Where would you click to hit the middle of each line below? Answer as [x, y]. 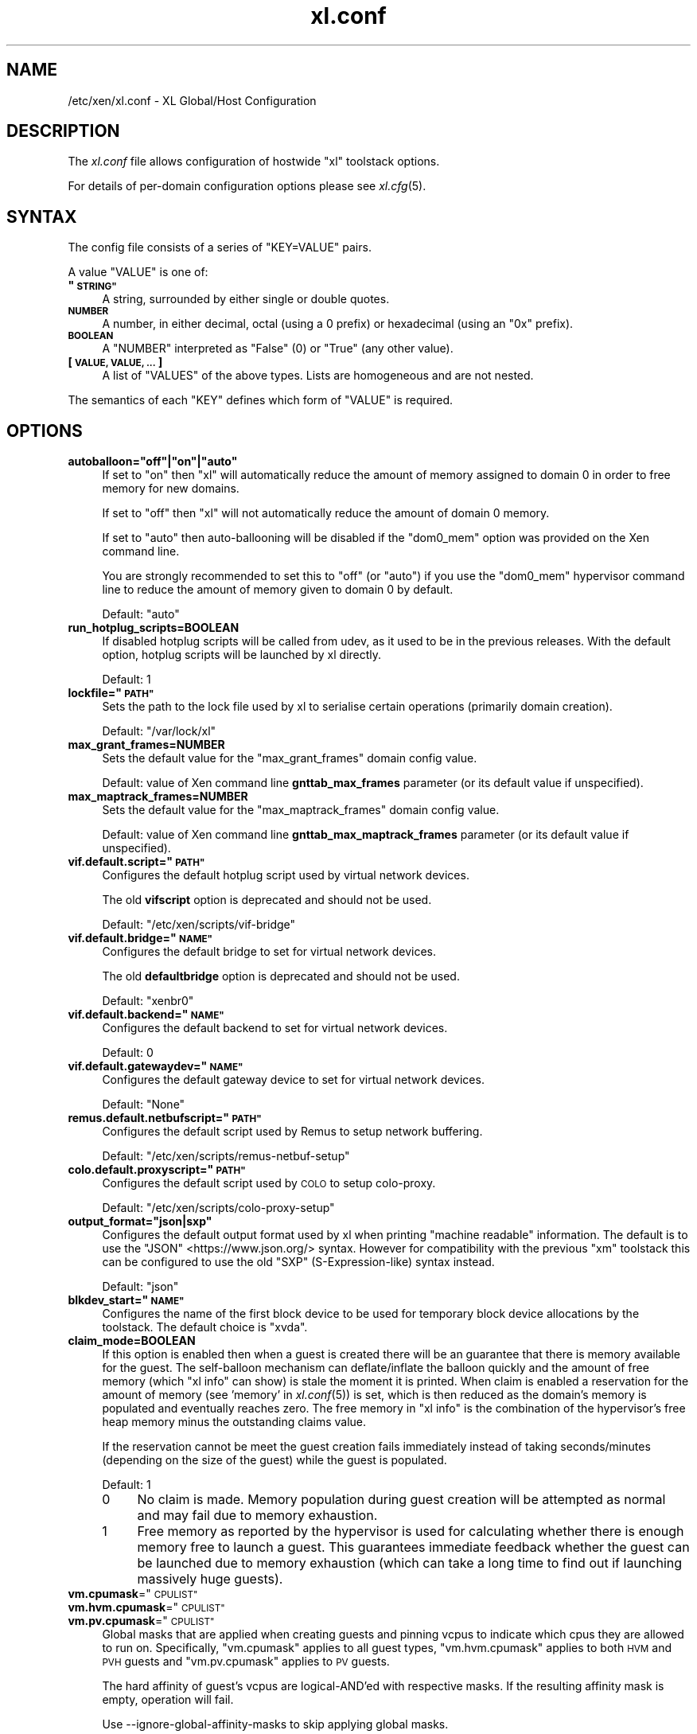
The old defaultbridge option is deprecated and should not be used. [281, 976]
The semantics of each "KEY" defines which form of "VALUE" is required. [261, 400]
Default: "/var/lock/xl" [159, 731]
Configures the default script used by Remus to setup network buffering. [292, 1132]
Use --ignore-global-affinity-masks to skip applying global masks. [275, 1724]
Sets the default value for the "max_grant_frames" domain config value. [290, 758]
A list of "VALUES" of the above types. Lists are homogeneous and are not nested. [318, 376]
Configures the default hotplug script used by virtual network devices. [286, 875]
